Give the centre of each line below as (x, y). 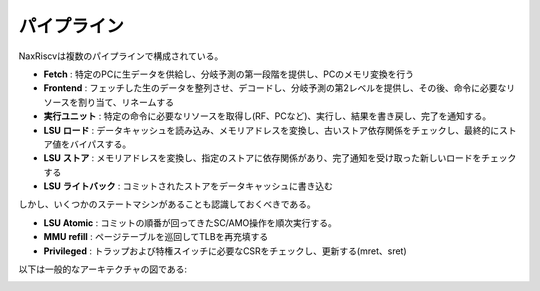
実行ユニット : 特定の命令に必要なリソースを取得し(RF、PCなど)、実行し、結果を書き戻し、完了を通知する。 (267, 116)
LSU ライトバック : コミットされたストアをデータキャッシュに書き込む (188, 186)
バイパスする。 (100, 144)
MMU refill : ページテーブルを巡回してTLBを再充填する (156, 237)
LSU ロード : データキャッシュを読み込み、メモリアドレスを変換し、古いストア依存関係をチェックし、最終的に (271, 130)
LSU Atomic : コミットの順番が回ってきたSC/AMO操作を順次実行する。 (190, 222)
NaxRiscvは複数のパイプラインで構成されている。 (121, 56)
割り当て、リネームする (126, 102)
